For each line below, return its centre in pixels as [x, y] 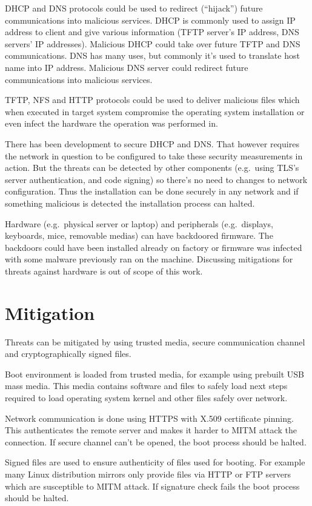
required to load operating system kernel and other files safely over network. [146, 397]
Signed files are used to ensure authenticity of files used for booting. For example [155, 462]
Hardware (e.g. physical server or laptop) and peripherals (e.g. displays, [139, 223]
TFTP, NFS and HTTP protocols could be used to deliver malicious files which [152, 100]
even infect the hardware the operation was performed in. [111, 123]
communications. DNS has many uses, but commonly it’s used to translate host [152, 55]
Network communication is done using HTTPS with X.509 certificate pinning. [149, 418]
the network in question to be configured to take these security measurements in [154, 155]
